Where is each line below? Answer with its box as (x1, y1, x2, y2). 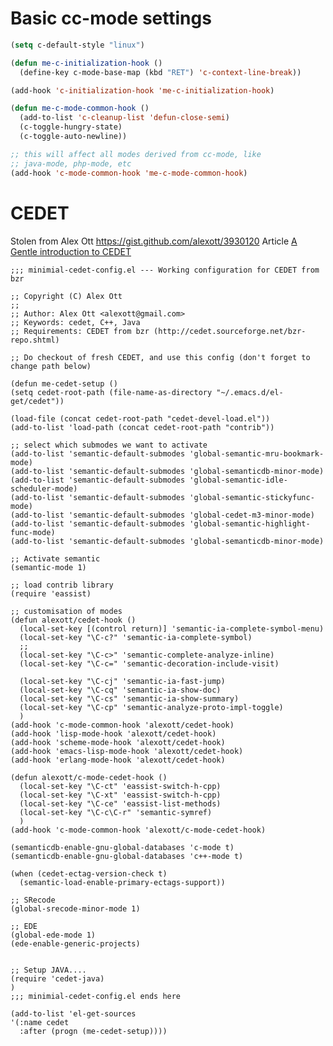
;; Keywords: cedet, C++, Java (10, 317, 141, 327)
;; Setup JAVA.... (10, 965, 87, 975)
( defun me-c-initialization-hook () (10, 58, 163, 68)
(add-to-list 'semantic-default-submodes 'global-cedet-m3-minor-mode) (10, 510, 315, 520)
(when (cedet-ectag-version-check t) (10, 868, 168, 879)
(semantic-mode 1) (10, 562, 87, 572)
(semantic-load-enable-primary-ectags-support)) (19, 877, 226, 887)
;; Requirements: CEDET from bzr (10, 326, 150, 336)
